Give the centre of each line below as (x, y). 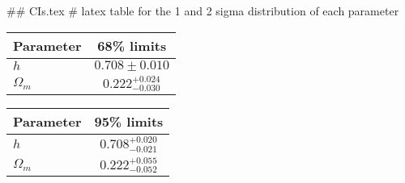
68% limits (132, 45)
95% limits (129, 122)
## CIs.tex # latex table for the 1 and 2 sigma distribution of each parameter (203, 10)
